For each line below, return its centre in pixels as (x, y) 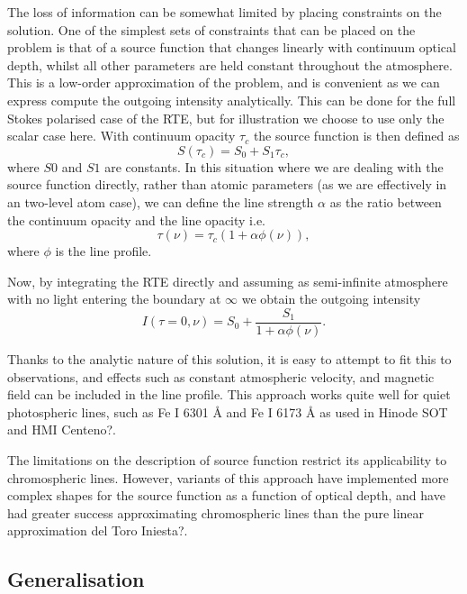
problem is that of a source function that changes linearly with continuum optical (232, 47)
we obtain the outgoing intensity (331, 299)
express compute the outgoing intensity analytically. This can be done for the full (232, 100)
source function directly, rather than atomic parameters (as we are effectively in (227, 184)
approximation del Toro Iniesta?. (98, 530)
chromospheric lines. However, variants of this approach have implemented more (228, 477)
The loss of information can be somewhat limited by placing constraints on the (225, 12)
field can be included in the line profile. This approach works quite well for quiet (229, 394)
